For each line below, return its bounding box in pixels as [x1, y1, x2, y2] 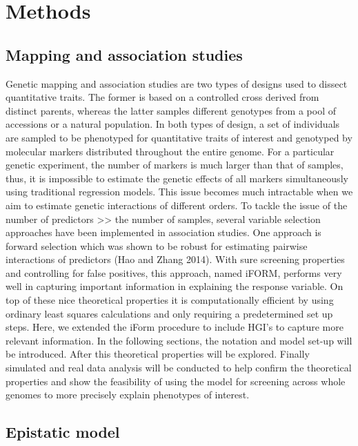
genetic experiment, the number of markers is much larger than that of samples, [6, 157, 344, 172]
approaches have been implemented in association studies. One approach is [6, 225, 321, 240]
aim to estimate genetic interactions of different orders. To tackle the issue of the [6, 197, 348, 212]
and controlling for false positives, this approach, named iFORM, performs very [6, 265, 342, 280]
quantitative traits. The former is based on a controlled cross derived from [6, 90, 319, 104]
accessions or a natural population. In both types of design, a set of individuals [6, 117, 340, 131]
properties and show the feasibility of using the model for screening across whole [6, 374, 346, 388]
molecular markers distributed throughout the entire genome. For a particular [6, 144, 335, 158]
